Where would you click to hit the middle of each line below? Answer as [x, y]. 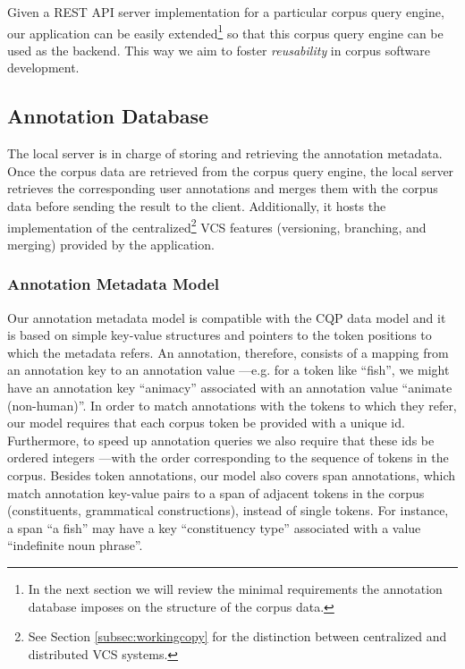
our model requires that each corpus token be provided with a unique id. [206, 423]
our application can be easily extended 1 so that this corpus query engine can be [225, 31]
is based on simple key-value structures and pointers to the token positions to [220, 335]
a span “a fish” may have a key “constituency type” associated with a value [214, 527]
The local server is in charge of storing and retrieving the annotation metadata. [225, 153]
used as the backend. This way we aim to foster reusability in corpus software [219, 50]
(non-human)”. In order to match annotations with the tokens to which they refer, [232, 405]
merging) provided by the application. [111, 244]
